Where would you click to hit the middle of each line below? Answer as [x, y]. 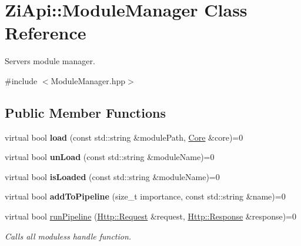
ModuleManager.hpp [88, 80]
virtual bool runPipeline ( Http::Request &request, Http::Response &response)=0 [150, 216]
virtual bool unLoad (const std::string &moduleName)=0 [110, 157]
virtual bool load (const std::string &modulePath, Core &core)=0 [124, 137]
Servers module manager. [50, 61]
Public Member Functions [85, 112]
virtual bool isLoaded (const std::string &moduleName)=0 [112, 176]
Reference [46, 33]
